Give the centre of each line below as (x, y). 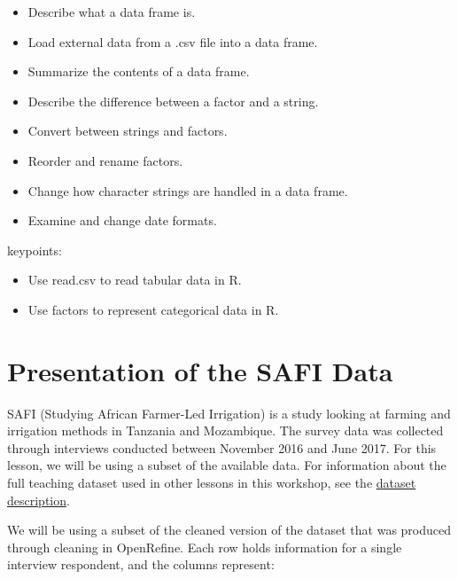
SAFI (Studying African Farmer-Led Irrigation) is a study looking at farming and (229, 413)
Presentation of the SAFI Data (200, 370)
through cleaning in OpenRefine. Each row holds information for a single (205, 547)
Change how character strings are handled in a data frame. (188, 190)
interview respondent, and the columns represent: (141, 564)
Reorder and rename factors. (105, 160)
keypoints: (35, 250)
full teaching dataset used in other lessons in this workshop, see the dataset (212, 483)
